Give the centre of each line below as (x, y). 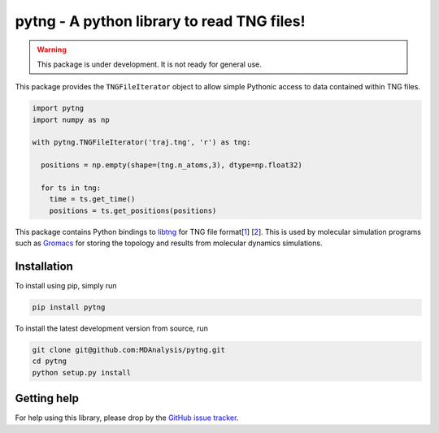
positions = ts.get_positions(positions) (133, 210)
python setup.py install (82, 372)
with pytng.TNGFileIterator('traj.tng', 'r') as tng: (141, 143)
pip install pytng (69, 307)
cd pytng (50, 361)
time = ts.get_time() (92, 199)
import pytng (58, 108)
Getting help (47, 398)
